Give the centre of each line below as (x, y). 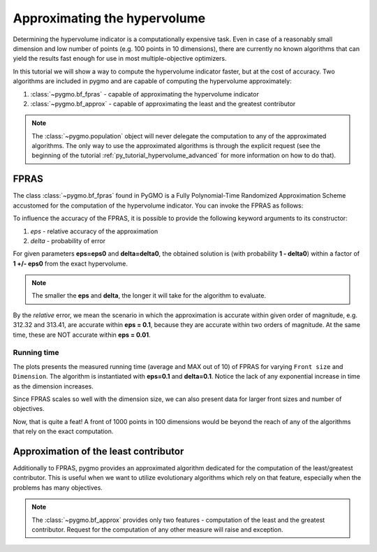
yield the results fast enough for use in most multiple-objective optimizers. (120, 59)
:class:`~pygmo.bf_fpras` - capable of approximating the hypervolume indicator (145, 94)
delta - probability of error (68, 240)
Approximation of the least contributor (98, 451)
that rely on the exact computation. (63, 431)
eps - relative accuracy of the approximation (94, 231)
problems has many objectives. (58, 487)
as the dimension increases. (53, 386)
